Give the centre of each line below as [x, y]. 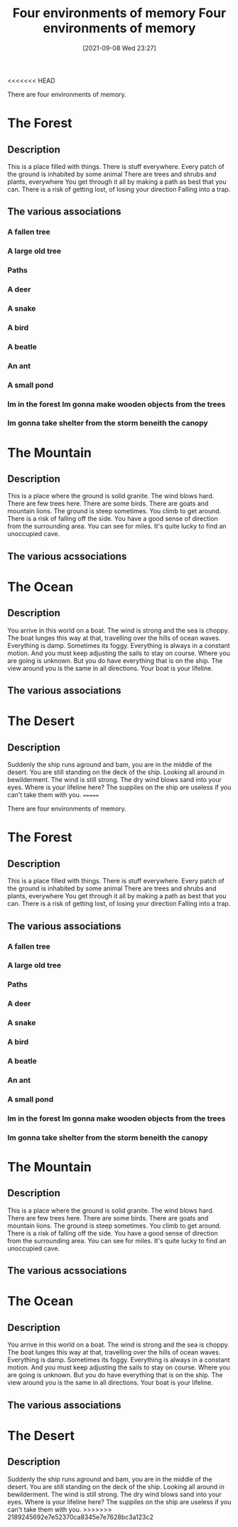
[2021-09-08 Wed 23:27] [119, 48]
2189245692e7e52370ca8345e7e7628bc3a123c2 [81, 1517]
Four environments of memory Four [119, 13]
